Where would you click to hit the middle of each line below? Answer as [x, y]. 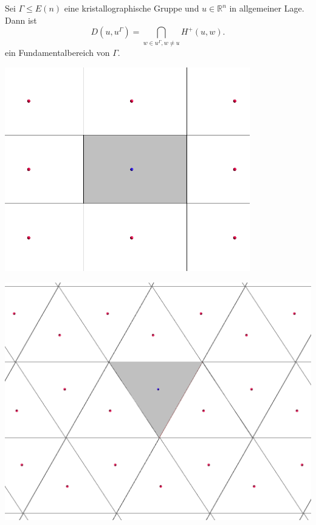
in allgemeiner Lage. [267, 8]
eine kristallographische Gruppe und [132, 8]
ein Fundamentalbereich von [57, 53]
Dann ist [21, 20]
